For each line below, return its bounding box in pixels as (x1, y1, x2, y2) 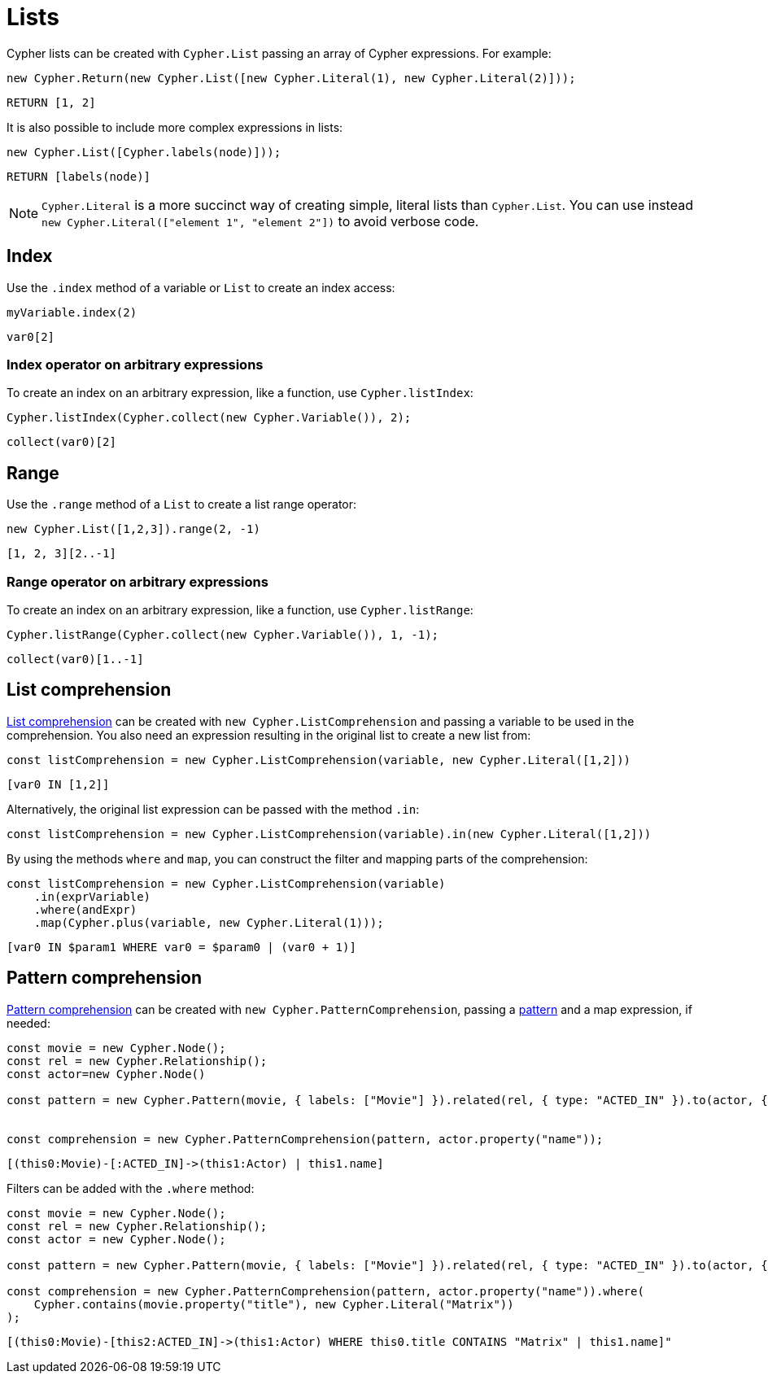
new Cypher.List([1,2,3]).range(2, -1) (7, 522, 260, 536)
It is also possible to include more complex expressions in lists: (7, 120, 343, 134)
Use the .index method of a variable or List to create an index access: (7, 280, 395, 295)
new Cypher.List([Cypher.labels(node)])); (7, 145, 281, 159)
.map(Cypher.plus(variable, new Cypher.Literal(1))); (33, 915, 384, 929)
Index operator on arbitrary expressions (7, 356, 264, 373)
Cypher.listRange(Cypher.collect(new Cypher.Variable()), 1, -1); (7, 627, 439, 641)
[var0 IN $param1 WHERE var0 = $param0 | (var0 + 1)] (7, 940, 356, 954)
